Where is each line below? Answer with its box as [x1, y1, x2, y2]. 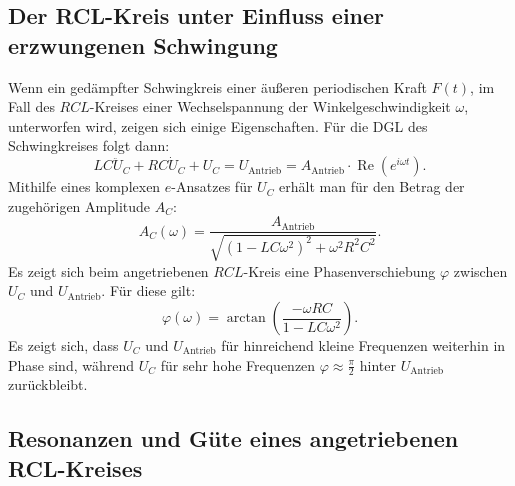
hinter [359, 354, 396, 375]
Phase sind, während [8, 354, 135, 375]
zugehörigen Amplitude [8, 195, 151, 216]
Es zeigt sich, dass [8, 335, 119, 356]
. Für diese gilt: [101, 280, 196, 301]
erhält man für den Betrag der [279, 176, 465, 197]
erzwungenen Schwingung [8, 29, 278, 60]
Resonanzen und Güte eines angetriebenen [8, 423, 459, 454]
